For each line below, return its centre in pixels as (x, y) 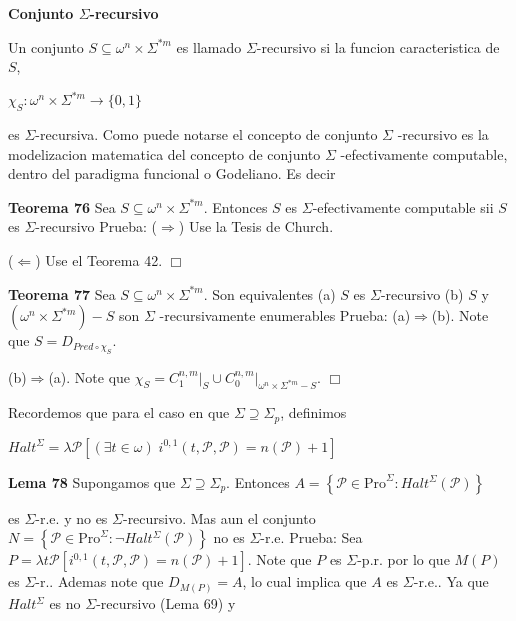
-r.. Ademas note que (99, 581)
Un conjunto (46, 46)
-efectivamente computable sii (403, 206)
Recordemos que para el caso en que (119, 412)
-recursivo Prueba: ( (96, 226)
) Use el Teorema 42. (99, 260)
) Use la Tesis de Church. (256, 226)
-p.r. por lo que (403, 559)
